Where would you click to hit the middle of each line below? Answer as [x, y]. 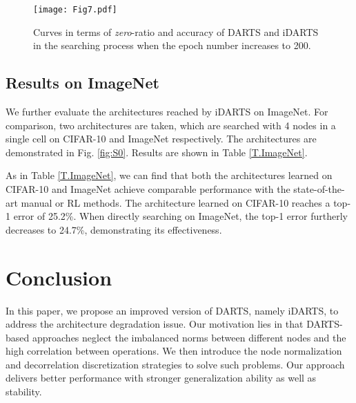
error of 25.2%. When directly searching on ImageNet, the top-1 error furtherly [180, 216]
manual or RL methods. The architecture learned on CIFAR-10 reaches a [176, 202]
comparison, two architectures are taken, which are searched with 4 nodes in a [171, 125]
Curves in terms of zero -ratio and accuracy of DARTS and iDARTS [176, 31]
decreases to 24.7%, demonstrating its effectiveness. [114, 229]
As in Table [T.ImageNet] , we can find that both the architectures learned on [169, 175]
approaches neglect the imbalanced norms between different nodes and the [189, 337]
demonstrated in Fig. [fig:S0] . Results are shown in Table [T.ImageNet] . [157, 152]
